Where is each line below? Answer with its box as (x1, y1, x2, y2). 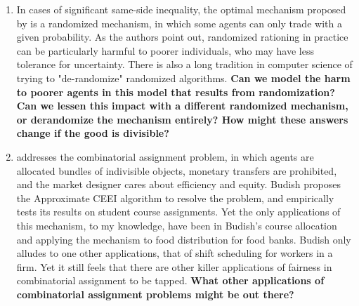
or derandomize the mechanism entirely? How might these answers (16, 112, 348, 126)
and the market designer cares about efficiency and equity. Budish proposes (16, 177, 341, 192)
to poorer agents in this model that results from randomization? (16, 84, 335, 99)
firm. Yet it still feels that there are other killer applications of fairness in (16, 259, 332, 274)
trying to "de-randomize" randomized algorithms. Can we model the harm (16, 70, 351, 85)
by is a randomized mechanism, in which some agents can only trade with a (16, 15, 342, 30)
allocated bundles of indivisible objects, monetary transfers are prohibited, (16, 163, 337, 178)
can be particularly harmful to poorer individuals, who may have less (16, 43, 314, 58)
